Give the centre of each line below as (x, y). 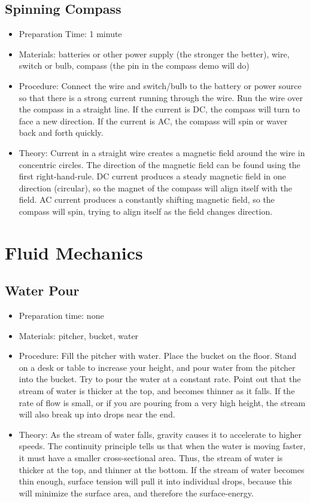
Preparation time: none (61, 315)
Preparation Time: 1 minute (70, 34)
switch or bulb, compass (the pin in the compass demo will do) (134, 65)
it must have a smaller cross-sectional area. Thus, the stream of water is (151, 458)
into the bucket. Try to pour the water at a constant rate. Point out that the (160, 379)
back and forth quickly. (61, 132)
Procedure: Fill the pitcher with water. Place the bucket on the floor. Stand (158, 356)
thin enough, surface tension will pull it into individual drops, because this (156, 481)
